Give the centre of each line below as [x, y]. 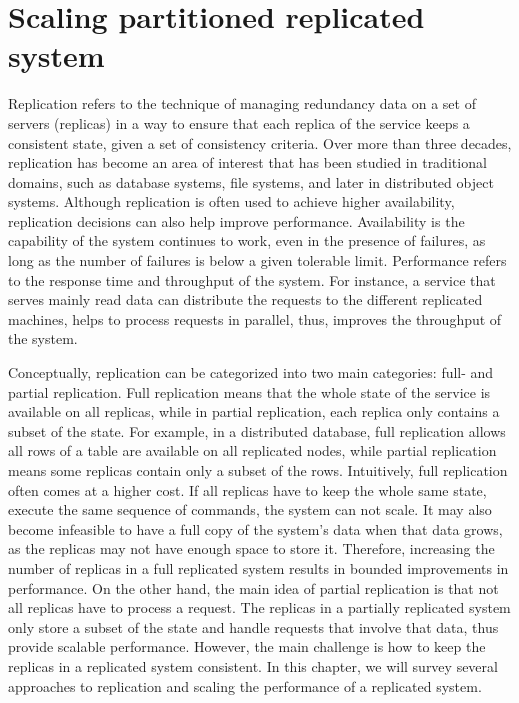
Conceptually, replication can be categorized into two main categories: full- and [251, 372]
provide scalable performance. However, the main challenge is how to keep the [247, 646]
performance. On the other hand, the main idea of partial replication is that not [253, 587]
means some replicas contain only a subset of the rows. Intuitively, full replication [258, 470]
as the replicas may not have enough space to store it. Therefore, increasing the [251, 548]
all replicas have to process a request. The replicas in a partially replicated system [259, 607]
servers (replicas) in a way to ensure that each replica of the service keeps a [239, 122]
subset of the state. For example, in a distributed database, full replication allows [257, 430]
